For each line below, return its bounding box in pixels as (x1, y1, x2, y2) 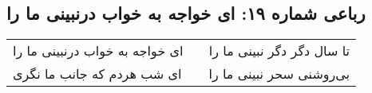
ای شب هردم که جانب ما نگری (13, 64, 182, 83)
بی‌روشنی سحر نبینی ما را (208, 64, 350, 83)
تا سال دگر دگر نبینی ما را (208, 41, 350, 60)
